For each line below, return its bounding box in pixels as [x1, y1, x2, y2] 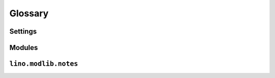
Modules [9, 43, 38, 52]
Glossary [9, 8, 49, 19]
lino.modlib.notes [9, 60, 78, 68]
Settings [9, 27, 37, 36]
